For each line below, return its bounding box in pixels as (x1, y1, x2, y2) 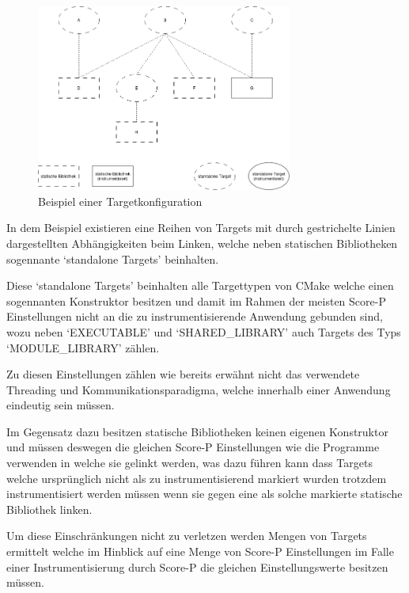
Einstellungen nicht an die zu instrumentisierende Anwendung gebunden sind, (6, 308, 383, 325)
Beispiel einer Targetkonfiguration (38, 192, 203, 209)
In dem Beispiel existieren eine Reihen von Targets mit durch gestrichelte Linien (6, 219, 396, 236)
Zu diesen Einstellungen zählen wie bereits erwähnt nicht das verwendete (6, 366, 360, 382)
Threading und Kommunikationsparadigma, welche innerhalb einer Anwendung (6, 381, 391, 397)
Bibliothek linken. (6, 500, 93, 517)
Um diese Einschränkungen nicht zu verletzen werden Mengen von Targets (6, 527, 367, 544)
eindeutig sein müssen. (6, 397, 115, 413)
